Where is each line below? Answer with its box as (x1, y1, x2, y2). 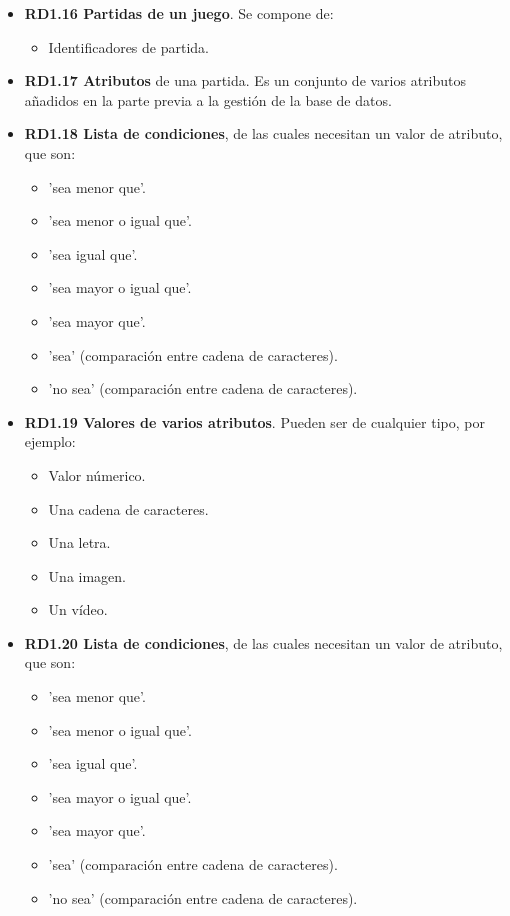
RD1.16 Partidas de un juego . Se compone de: (24, 3, 334, 23)
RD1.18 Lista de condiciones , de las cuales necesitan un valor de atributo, (24, 123, 503, 144)
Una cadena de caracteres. (48, 498, 209, 519)
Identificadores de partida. (48, 36, 209, 57)
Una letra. (48, 532, 111, 553)
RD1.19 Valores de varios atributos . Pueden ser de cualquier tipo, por (24, 411, 485, 432)
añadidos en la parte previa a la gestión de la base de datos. (24, 89, 392, 110)
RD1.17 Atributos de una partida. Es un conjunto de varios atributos (24, 70, 467, 91)
